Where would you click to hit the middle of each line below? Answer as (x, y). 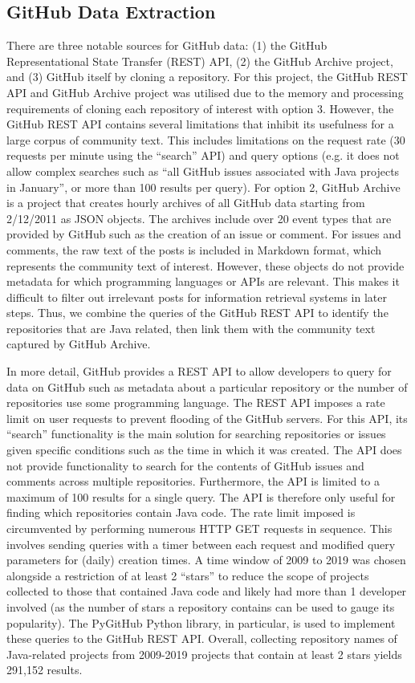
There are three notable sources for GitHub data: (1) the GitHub (167, 45)
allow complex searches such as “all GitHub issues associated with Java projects (203, 171)
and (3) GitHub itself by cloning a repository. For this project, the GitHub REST (207, 77)
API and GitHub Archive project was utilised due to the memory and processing (205, 92)
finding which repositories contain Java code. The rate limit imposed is (181, 512)
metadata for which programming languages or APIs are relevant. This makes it (203, 281)
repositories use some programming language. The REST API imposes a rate (196, 402)
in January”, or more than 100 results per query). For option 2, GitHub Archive (203, 187)
